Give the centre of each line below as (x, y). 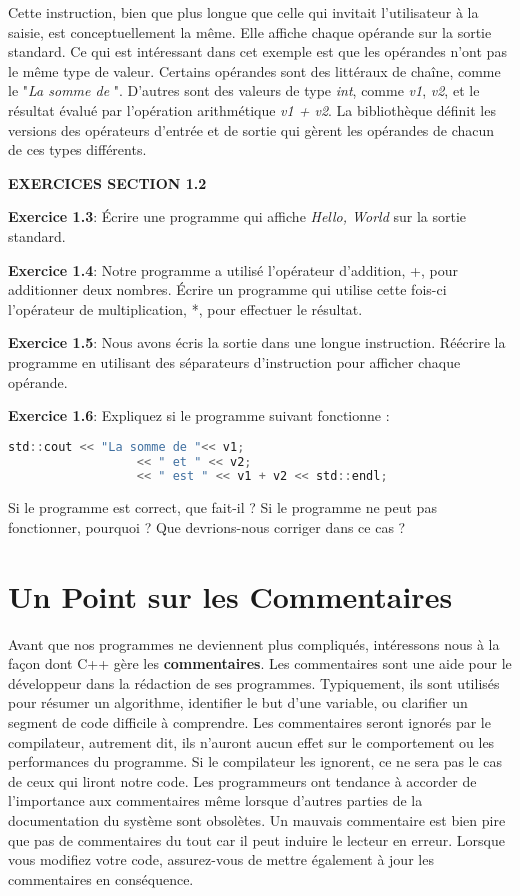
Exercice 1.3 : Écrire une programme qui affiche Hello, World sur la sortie (237, 216)
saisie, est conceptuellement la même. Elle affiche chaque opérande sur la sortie (250, 31)
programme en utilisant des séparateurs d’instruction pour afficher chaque (234, 361)
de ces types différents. (77, 149)
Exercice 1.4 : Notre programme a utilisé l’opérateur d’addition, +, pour (233, 269)
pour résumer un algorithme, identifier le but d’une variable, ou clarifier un (238, 702)
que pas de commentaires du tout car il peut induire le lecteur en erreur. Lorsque (256, 839)
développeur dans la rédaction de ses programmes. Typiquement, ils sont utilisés (254, 682)
